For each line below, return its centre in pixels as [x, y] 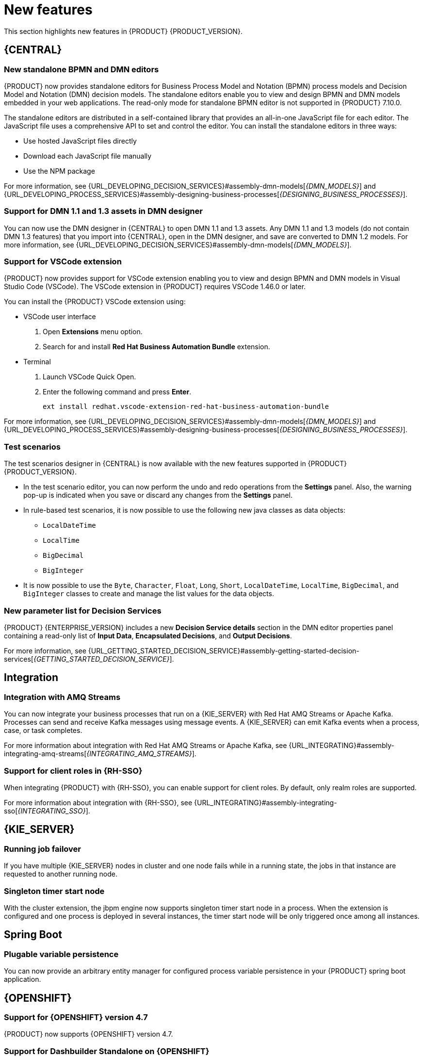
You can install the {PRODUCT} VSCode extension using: [95, 302]
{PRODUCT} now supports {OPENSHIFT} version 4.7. [89, 1034]
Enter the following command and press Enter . [117, 392]
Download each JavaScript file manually [88, 156]
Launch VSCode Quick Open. [89, 377]
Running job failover [42, 849]
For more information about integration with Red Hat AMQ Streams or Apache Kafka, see [146, 746]
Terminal [37, 362]
